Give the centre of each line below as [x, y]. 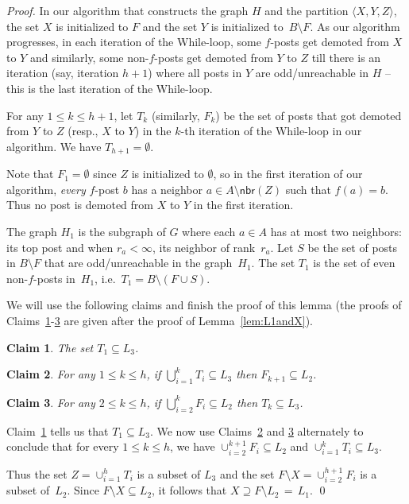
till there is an [346, 57]
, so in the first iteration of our [288, 174]
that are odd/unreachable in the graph [138, 263]
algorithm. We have [54, 146]
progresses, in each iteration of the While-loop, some [134, 42]
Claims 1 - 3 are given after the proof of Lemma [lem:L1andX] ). [160, 320]
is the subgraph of [122, 231]
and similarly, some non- [89, 57]
